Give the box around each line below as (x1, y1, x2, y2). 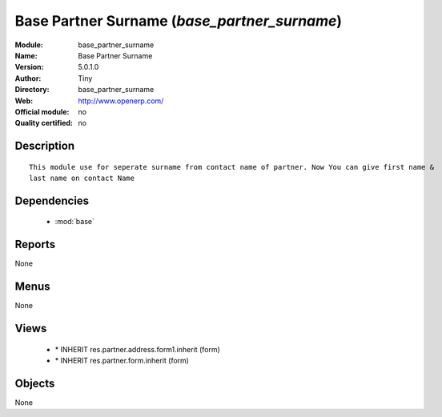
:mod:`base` (54, 217, 95, 227)
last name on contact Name (29, 174, 135, 183)
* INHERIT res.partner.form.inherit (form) (54, 356, 190, 366)
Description (14, 139, 75, 153)
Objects (14, 376, 55, 390)
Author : (14, 73, 42, 83)
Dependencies (14, 194, 90, 207)
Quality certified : (14, 118, 74, 128)
